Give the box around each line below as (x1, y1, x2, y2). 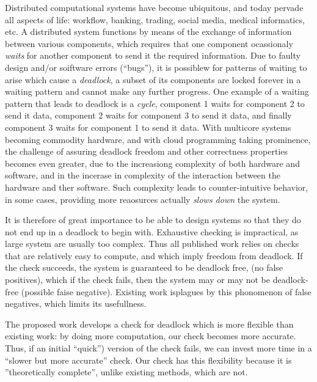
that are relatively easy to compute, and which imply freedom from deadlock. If (5, 249, 303, 262)
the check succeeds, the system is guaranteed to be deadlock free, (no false (5, 261, 283, 274)
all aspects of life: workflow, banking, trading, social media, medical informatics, (5, 13, 305, 26)
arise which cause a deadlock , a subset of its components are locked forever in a (5, 73, 301, 86)
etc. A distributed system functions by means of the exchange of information (5, 25, 292, 38)
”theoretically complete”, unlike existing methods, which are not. (5, 365, 248, 378)
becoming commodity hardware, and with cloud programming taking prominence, (5, 133, 311, 145)
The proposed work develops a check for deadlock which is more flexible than (5, 317, 294, 330)
